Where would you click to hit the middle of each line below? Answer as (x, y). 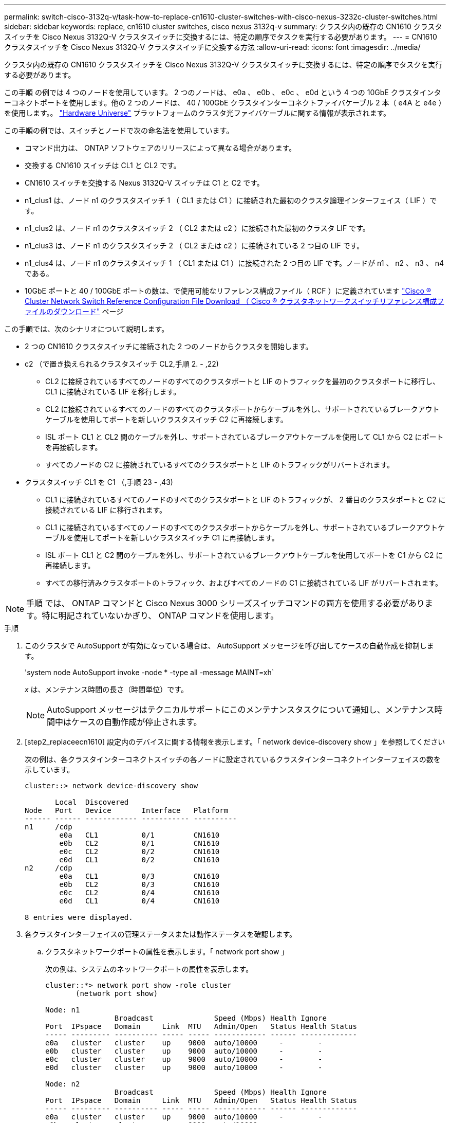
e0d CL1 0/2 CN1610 (139, 860)
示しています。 (50, 769)
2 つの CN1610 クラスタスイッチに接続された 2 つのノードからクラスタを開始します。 (169, 346)
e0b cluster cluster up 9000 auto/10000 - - (184, 1051)
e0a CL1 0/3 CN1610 (139, 876)
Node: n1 (63, 1010)
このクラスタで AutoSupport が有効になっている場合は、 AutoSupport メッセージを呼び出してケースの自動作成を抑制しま (229, 646)
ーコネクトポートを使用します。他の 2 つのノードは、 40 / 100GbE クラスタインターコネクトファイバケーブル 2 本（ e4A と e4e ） (225, 103)
